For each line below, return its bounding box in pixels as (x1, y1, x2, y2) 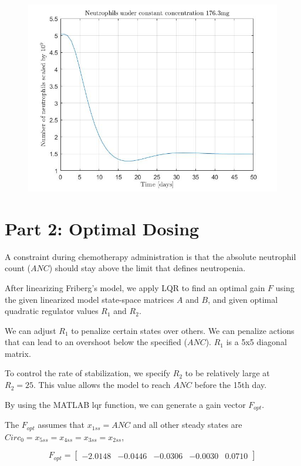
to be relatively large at (185, 367, 270, 379)
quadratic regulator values (5, 305, 99, 317)
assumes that (38, 418, 85, 431)
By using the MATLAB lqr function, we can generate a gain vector (5, 398, 246, 410)
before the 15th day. (194, 379, 267, 391)
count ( (5, 262, 31, 274)
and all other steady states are (133, 418, 242, 431)
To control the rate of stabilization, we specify (5, 367, 171, 379)
